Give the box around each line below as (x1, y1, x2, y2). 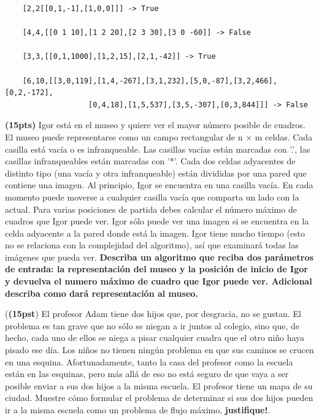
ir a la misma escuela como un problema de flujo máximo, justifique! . (5, 403, 271, 416)
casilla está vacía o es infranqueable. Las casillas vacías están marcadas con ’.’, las (5, 142, 310, 155)
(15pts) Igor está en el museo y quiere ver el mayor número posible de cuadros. (5, 118, 306, 131)
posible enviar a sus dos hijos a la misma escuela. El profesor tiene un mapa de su (5, 379, 313, 392)
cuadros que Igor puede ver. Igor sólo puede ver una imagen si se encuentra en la (5, 215, 309, 227)
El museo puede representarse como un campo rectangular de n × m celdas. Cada (5, 130, 313, 143)
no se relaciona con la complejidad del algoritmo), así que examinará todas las (5, 239, 299, 251)
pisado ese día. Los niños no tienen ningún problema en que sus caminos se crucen (5, 343, 314, 356)
